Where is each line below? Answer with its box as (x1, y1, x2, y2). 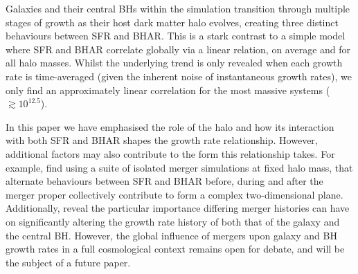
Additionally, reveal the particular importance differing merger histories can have (6, 201, 350, 215)
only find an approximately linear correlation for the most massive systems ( (6, 82, 330, 97)
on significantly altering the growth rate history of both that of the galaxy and (6, 214, 340, 228)
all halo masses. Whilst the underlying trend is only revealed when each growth (6, 55, 343, 70)
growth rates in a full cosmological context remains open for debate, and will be (6, 241, 345, 256)
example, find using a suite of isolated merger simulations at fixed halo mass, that (6, 160, 353, 174)
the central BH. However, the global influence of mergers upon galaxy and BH (6, 228, 337, 242)
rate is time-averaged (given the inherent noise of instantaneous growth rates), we (6, 68, 352, 83)
